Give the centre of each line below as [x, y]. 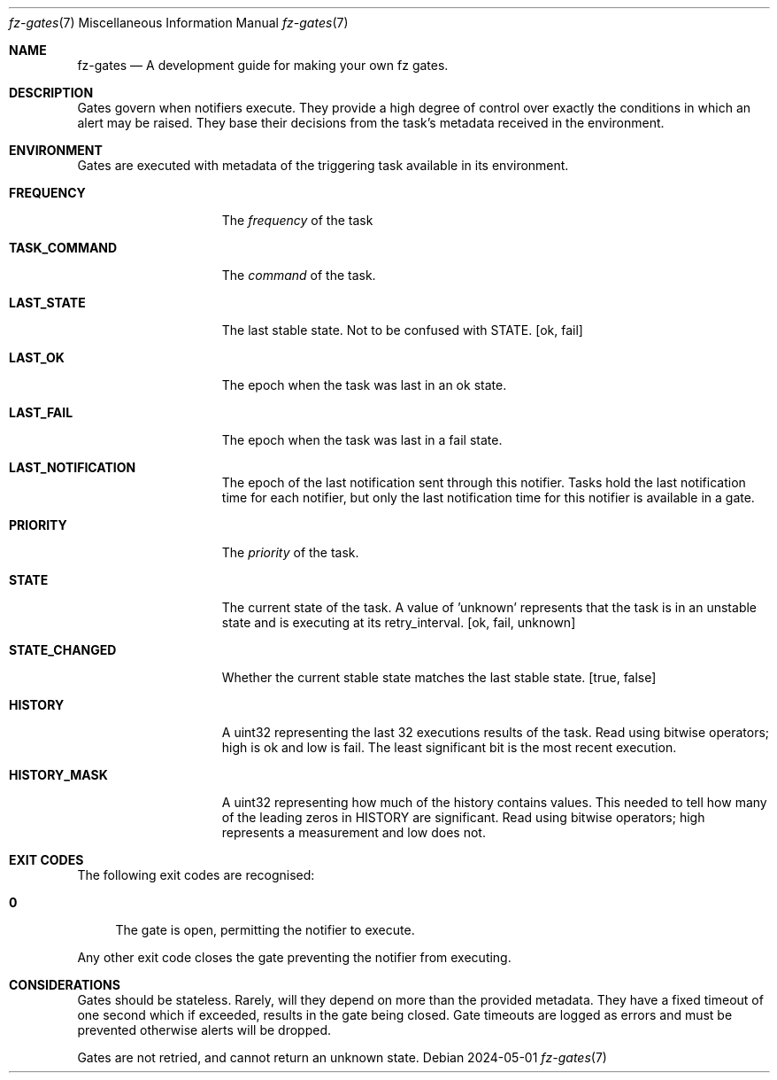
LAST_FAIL [41, 412]
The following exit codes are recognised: [196, 875]
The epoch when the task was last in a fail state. [362, 440]
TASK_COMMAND [63, 248]
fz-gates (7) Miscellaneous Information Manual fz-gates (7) [179, 23]
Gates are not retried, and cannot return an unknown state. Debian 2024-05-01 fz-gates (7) [342, 1057]
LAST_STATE [47, 303]
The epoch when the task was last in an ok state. [364, 385]
